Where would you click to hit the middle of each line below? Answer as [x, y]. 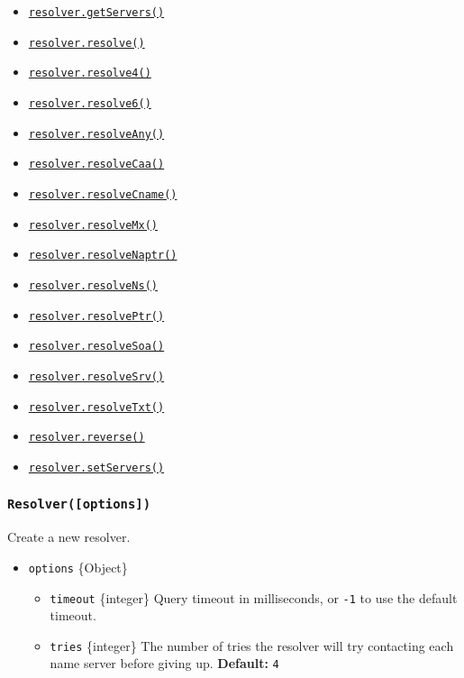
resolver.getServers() [96, 13]
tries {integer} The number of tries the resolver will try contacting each [252, 645]
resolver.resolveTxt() [96, 407]
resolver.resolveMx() [93, 225]
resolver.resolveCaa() [96, 165]
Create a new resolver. [69, 537]
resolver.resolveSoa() [96, 347]
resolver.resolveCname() [103, 194]
